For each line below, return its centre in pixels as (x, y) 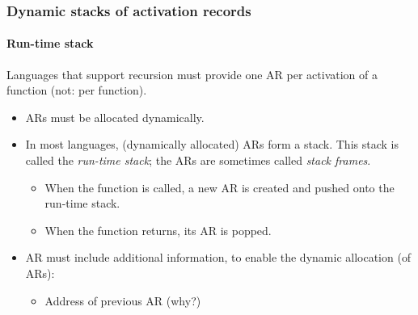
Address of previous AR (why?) (123, 300)
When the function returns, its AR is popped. (158, 230)
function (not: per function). (77, 90)
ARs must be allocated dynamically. (115, 117)
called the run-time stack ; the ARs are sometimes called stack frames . (198, 160)
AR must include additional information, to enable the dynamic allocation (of (218, 257)
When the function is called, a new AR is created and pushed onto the (220, 187)
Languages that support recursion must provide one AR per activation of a (192, 74)
